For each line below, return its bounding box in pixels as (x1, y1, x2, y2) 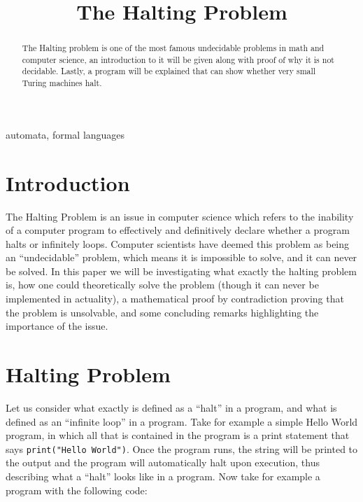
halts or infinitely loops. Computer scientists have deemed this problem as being (6, 236, 350, 251)
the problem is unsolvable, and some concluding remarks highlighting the (6, 305, 319, 319)
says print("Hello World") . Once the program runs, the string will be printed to (6, 441, 358, 456)
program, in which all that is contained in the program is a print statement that (6, 428, 350, 442)
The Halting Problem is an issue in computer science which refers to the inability (6, 209, 354, 223)
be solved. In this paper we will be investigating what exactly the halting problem (6, 263, 357, 278)
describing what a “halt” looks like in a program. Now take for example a (6, 469, 320, 484)
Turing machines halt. (22, 77, 102, 89)
